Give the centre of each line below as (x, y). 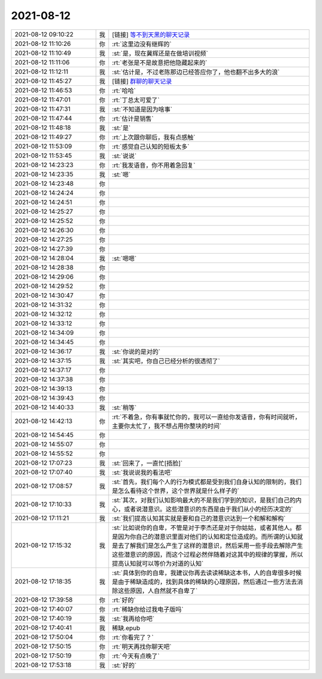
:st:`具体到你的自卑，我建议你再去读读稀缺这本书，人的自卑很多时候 (207, 573)
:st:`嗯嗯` (124, 258)
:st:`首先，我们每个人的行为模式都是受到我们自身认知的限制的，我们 (207, 482)
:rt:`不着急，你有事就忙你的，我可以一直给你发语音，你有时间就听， (206, 416)
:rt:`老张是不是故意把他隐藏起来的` (160, 63)
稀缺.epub (126, 628)
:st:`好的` (124, 665)
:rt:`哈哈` (124, 91)
